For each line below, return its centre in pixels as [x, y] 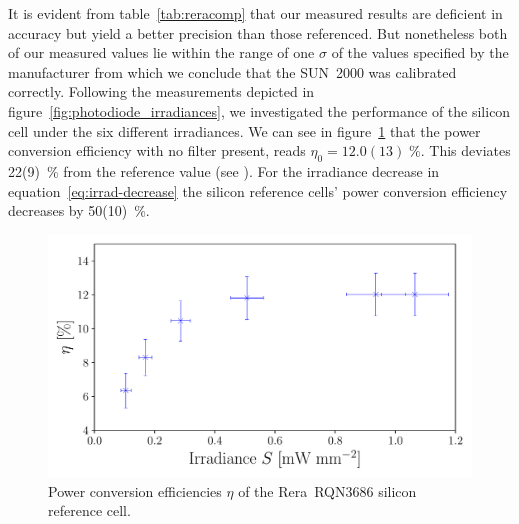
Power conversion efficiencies [135, 490]
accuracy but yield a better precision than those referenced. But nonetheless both [258, 32]
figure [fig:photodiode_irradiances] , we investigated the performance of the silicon [259, 110]
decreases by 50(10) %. [79, 210]
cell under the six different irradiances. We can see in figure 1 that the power [244, 130]
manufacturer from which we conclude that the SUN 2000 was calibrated [232, 71]
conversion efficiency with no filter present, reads [157, 150]
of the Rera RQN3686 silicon [327, 490]
